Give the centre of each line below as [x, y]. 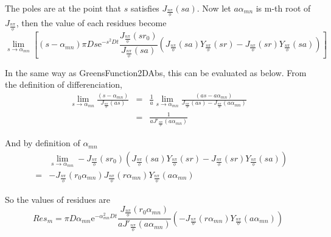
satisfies [145, 8]
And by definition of [43, 143]
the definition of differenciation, [64, 84]
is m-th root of [283, 8]
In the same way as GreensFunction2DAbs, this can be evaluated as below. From [156, 72]
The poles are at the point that [63, 8]
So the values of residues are [57, 199]
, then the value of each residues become [91, 22]
